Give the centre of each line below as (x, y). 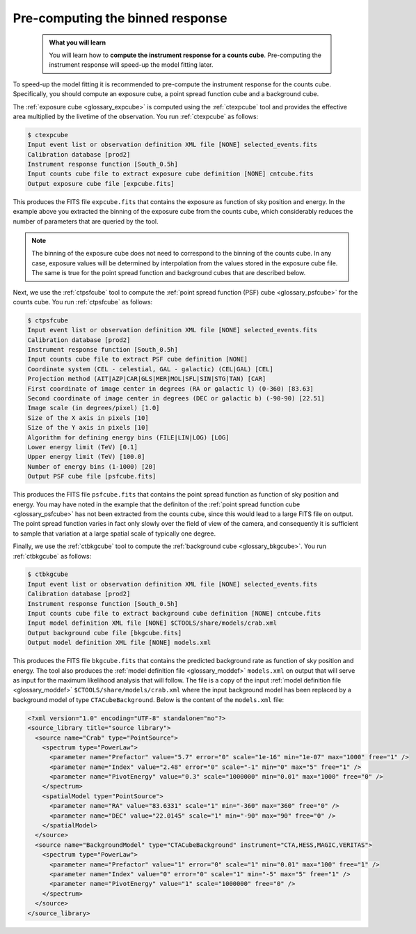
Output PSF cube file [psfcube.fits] (92, 476)
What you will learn (78, 42)
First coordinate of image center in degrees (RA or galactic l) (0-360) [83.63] (171, 389)
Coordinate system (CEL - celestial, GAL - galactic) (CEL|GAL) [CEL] (151, 369)
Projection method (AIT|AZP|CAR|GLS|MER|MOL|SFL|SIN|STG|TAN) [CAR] (147, 379)
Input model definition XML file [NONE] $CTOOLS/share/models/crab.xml (152, 623)
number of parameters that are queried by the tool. (86, 221)
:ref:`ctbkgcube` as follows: (52, 556)
